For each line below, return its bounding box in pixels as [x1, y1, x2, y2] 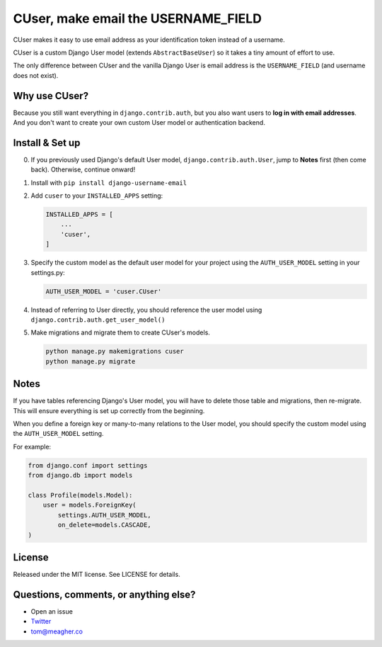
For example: [13, 442, 52, 451]
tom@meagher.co [30, 627, 83, 636]
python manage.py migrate [45, 357, 136, 365]
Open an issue [30, 607, 74, 616]
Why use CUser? [13, 89, 88, 102]
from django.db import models [28, 471, 133, 480]
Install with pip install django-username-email [30, 178, 187, 187]
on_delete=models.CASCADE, [57, 521, 151, 529]
